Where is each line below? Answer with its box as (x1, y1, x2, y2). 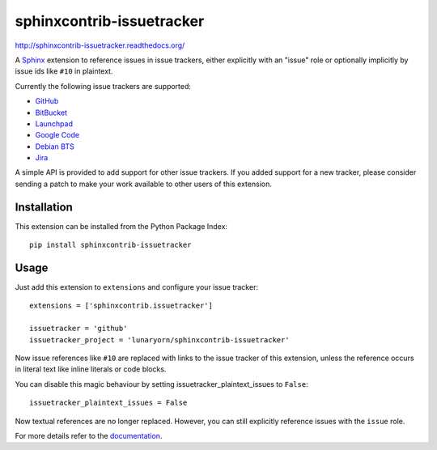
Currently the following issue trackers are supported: (15, 81, 192, 91)
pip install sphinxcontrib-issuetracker (29, 240, 192, 250)
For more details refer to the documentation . (15, 431, 163, 440)
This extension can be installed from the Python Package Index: (15, 221, 228, 231)
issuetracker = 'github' (29, 324, 128, 333)
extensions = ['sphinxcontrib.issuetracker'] (29, 301, 214, 311)
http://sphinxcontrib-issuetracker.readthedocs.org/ (15, 40, 185, 50)
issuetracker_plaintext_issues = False (29, 398, 188, 408)
